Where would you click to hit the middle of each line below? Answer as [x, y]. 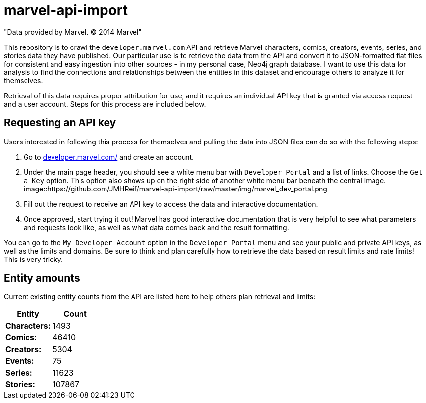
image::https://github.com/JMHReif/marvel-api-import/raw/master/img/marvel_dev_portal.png [175, 189]
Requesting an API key [60, 123]
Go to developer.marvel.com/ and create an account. [109, 157]
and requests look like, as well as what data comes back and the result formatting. [156, 227]
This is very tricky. [34, 259]
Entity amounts [42, 278]
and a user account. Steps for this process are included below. [105, 104]
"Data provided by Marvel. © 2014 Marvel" [73, 32]
